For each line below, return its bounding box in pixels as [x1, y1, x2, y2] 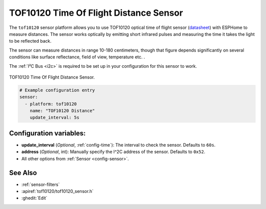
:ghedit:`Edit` [21, 195, 48, 201]
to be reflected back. [9, 38, 52, 44]
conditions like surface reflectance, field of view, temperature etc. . [9, 54, 145, 60]
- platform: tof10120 [25, 101, 77, 106]
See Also [9, 168, 37, 177]
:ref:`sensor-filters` [21, 182, 60, 187]
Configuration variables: [9, 129, 86, 137]
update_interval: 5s [30, 115, 80, 120]
